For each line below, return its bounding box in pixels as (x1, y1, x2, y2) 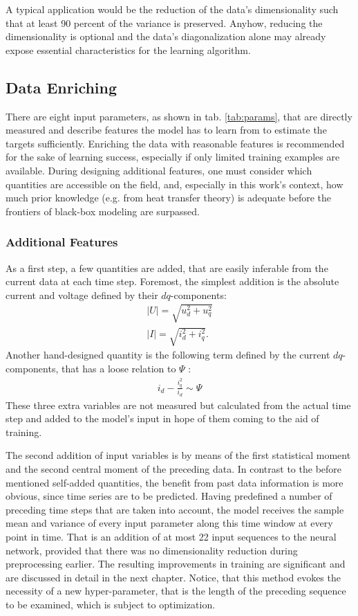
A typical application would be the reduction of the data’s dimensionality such (6, 2, 339, 16)
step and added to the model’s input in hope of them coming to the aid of (6, 411, 319, 426)
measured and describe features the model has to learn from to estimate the (6, 123, 327, 137)
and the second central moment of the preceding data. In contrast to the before (6, 462, 342, 476)
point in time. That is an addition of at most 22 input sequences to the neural (6, 529, 337, 544)
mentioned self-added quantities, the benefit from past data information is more (6, 475, 343, 489)
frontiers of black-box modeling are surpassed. (6, 203, 200, 218)
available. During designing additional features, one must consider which (6, 163, 312, 177)
